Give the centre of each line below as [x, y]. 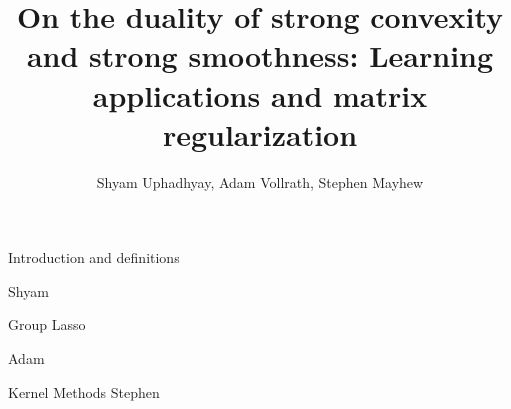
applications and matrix [260, 94]
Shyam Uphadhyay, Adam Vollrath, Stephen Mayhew [260, 181]
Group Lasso [47, 324]
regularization [260, 133]
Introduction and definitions [94, 257]
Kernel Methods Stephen [84, 391]
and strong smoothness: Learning [260, 55]
